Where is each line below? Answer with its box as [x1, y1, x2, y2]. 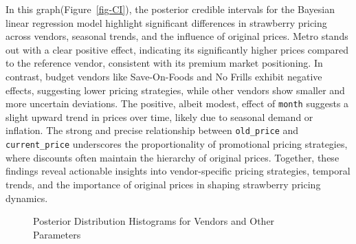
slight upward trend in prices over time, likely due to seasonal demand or [5, 109, 313, 124]
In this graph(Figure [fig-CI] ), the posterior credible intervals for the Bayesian [5, 2, 335, 16]
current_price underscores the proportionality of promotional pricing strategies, [5, 137, 348, 151]
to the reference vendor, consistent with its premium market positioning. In [5, 56, 323, 70]
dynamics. [5, 190, 48, 205]
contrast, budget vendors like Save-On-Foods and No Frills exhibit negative [5, 69, 322, 83]
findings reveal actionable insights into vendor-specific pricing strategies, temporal [5, 164, 351, 178]
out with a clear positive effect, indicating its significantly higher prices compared [5, 42, 349, 56]
